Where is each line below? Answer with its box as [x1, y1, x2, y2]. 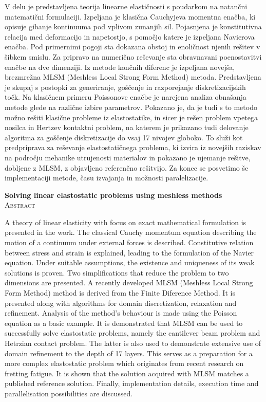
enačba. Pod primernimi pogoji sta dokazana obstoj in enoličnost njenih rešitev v [5, 41, 260, 52]
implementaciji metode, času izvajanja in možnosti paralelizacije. [5, 172, 208, 183]
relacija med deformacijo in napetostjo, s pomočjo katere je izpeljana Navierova [5, 31, 255, 42]
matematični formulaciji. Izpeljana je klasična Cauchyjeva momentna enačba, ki [5, 11, 256, 22]
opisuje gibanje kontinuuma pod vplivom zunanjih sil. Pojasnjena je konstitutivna [5, 21, 262, 32]
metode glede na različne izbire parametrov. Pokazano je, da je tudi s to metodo [5, 101, 257, 112]
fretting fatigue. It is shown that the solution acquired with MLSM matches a [5, 368, 249, 378]
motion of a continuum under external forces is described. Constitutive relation [5, 237, 254, 248]
